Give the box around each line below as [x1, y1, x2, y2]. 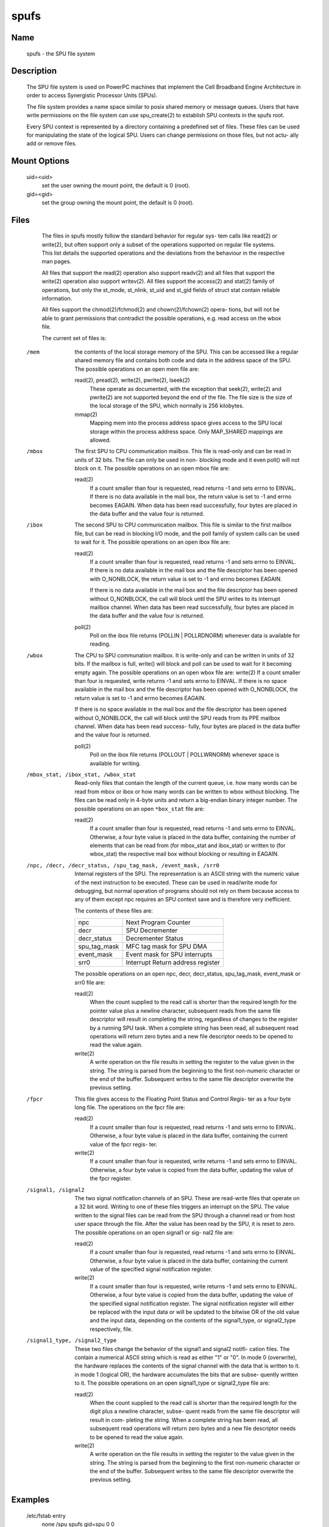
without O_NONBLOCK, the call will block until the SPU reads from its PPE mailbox [74, 714, 280, 721]
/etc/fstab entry [26, 1512, 66, 1519]
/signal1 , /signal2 [26, 1186, 85, 1194]
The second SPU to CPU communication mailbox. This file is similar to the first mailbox [74, 521, 292, 528]
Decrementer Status [126, 935, 184, 943]
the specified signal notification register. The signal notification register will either [90, 1300, 294, 1307]
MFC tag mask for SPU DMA [126, 942, 207, 951]
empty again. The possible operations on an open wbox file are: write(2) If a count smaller [74, 669, 301, 676]
